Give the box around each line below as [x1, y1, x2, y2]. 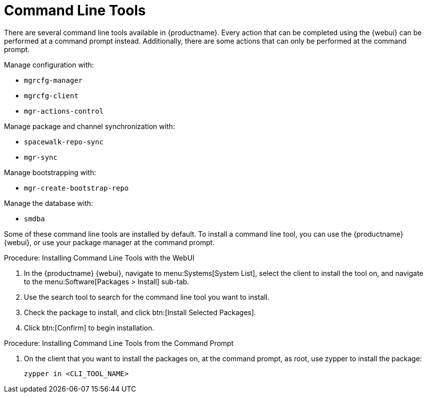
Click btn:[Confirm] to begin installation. [24, 323, 155, 332]
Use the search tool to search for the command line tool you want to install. [24, 292, 269, 301]
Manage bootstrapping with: [4, 168, 96, 177]
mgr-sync [24, 153, 58, 161]
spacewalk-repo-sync [24, 137, 104, 146]
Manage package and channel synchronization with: [4, 122, 175, 131]
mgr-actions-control [24, 107, 104, 115]
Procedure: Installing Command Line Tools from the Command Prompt [4, 338, 234, 347]
